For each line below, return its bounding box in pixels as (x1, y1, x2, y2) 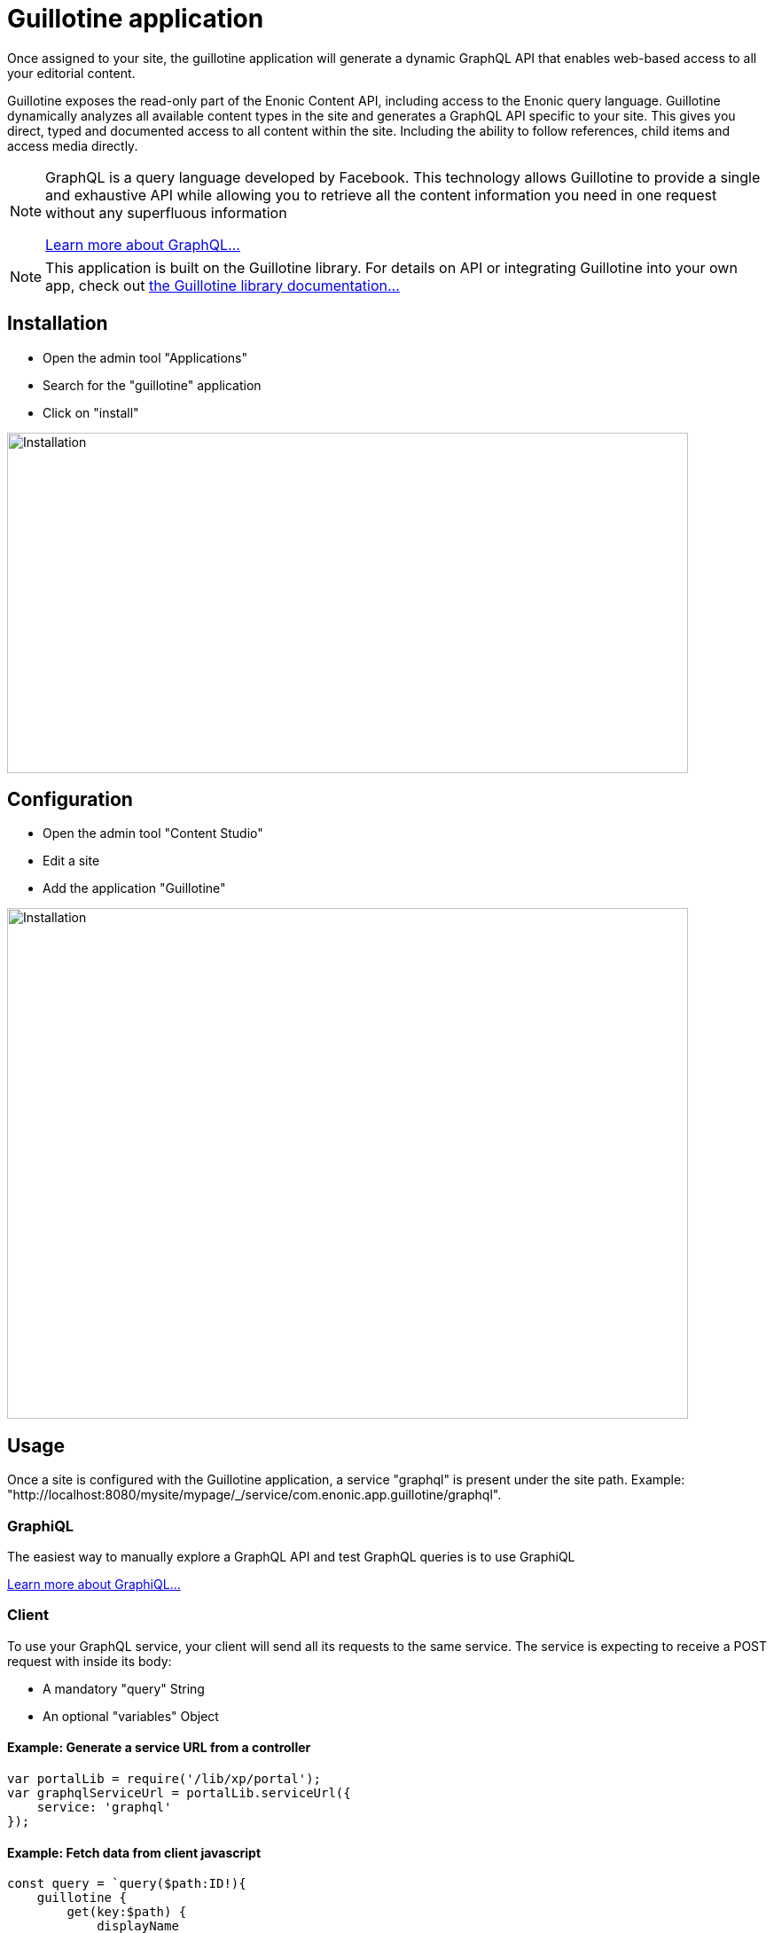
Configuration (7, 788, 133, 811)
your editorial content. (7, 65, 136, 81)
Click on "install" (43, 404, 139, 420)
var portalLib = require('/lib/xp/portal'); (7, 1772, 322, 1786)
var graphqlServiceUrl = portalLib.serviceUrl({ (7, 1786, 351, 1800)
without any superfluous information (45, 203, 287, 222)
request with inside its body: (7, 1653, 172, 1669)
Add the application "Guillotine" (43, 880, 226, 896)
